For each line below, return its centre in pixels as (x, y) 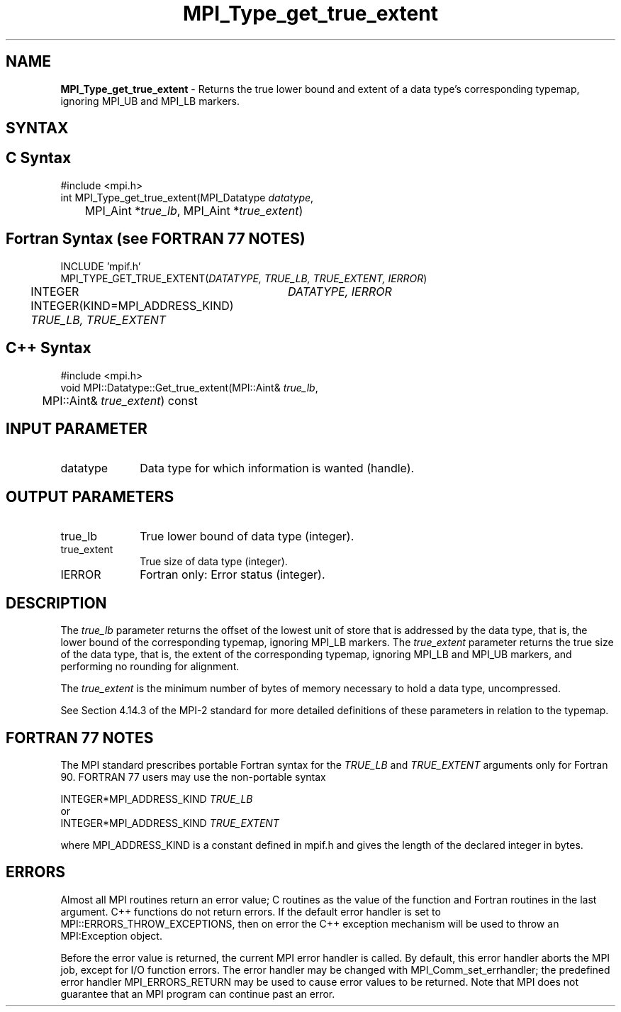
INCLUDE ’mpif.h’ (101, 266)
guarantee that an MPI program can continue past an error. (198, 994)
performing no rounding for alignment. (150, 667)
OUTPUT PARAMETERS (90, 496)
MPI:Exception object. (111, 935)
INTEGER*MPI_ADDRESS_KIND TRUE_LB (157, 799)
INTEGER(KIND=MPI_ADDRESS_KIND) (132, 305)
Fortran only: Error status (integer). (233, 575)
